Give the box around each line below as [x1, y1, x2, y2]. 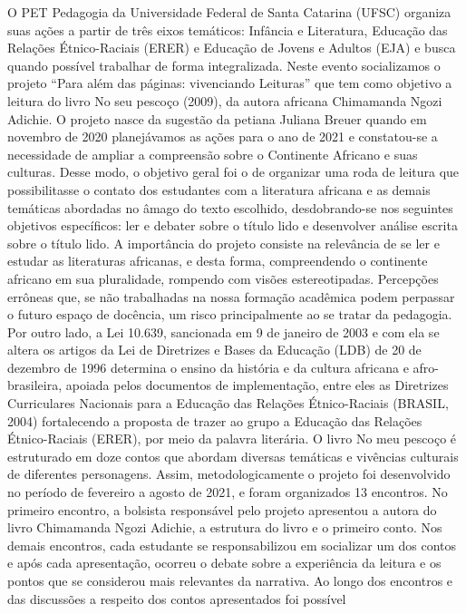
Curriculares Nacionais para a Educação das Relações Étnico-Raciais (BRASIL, [7, 394, 449, 413]
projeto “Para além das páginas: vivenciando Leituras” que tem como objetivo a [7, 73, 452, 93]
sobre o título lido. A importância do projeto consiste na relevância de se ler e [7, 233, 440, 252]
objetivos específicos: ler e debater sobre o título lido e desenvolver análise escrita [7, 216, 458, 235]
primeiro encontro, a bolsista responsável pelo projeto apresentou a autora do [7, 500, 437, 519]
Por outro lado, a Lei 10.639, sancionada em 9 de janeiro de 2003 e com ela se [7, 322, 440, 341]
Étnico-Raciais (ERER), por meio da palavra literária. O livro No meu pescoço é [7, 429, 457, 448]
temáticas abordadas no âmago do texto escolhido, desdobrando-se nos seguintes [7, 198, 453, 217]
